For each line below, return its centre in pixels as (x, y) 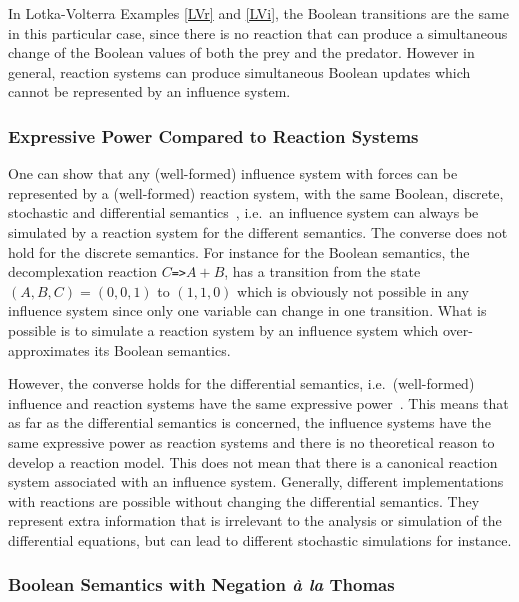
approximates (49, 349)
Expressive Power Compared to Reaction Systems (213, 135)
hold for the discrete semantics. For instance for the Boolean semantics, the (239, 251)
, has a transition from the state (322, 271)
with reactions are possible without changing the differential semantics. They (244, 500)
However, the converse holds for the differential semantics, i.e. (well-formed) (241, 383)
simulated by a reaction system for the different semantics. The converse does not (258, 231)
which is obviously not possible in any (353, 290)
